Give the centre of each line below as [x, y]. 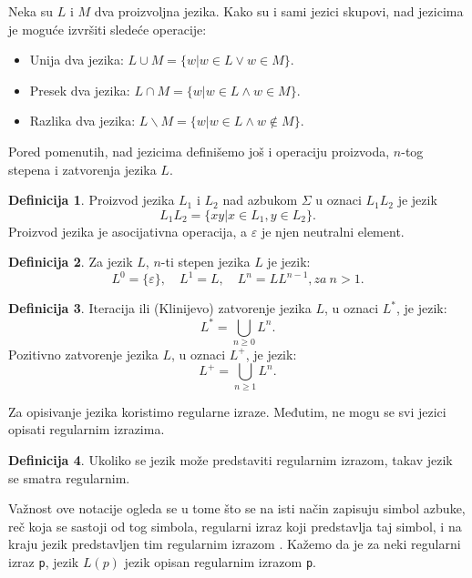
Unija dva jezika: [77, 60]
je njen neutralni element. [333, 231]
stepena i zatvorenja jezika [82, 169]
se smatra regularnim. [69, 477]
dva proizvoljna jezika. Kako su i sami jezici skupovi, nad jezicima [279, 11]
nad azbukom [260, 200]
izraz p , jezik [44, 561]
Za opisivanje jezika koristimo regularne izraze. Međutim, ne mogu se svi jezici [227, 411]
